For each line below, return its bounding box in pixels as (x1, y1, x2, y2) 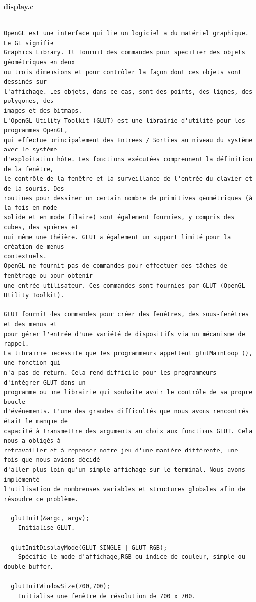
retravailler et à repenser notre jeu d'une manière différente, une (4, 447, 238, 454)
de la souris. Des (4, 185, 64, 192)
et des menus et (4, 321, 57, 328)
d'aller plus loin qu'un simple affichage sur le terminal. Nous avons (4, 466, 245, 473)
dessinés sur (4, 78, 47, 86)
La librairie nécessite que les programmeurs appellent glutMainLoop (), (4, 350, 253, 357)
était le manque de (4, 417, 68, 425)
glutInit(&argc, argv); (11, 514, 89, 522)
